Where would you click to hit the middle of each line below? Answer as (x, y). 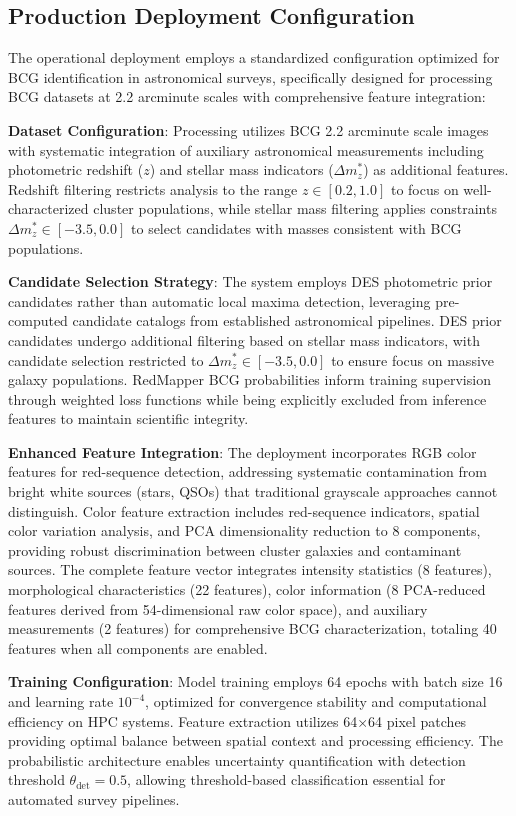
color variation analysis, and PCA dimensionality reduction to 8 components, (244, 530)
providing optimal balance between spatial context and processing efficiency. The (255, 740)
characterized (48, 208)
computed (38, 320)
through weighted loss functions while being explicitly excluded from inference (247, 398)
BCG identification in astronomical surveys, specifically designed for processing (250, 76)
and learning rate (61, 701)
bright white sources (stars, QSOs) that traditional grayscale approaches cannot (253, 491)
